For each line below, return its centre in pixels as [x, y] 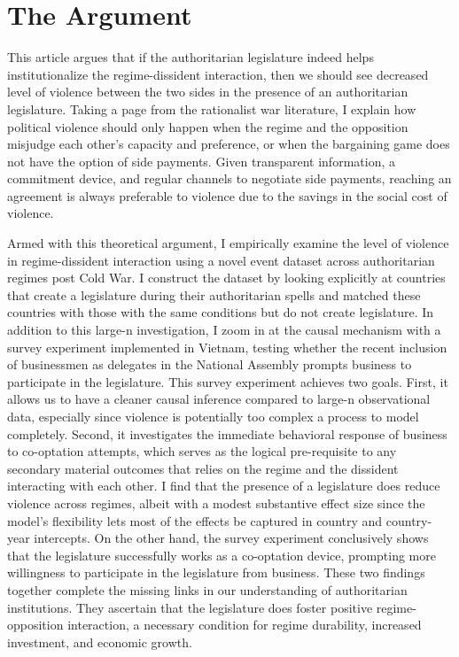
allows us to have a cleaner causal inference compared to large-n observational [219, 399]
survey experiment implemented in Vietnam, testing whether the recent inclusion [227, 347]
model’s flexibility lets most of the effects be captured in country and [195, 520]
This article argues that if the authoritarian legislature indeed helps [191, 57]
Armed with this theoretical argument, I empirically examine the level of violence [228, 243]
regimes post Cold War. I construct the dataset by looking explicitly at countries [226, 278]
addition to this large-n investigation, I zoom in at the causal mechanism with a [224, 330]
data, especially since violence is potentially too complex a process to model [213, 416]
